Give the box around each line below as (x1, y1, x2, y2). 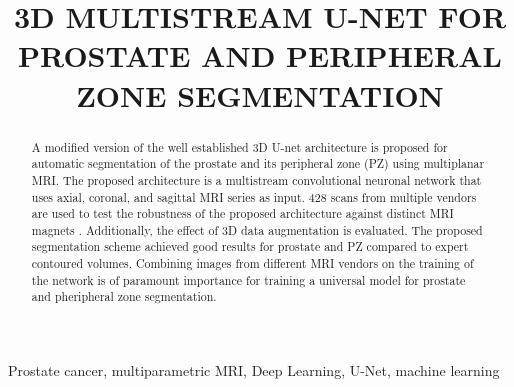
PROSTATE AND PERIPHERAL (18, 35, 502, 76)
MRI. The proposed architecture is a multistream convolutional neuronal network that (31, 171, 482, 188)
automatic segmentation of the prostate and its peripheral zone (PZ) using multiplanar (31, 155, 485, 172)
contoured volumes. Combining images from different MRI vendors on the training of (31, 255, 474, 272)
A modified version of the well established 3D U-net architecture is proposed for (31, 138, 448, 155)
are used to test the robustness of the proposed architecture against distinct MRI (31, 205, 454, 222)
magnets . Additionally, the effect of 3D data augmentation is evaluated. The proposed (31, 221, 483, 238)
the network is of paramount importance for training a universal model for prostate (31, 271, 466, 288)
